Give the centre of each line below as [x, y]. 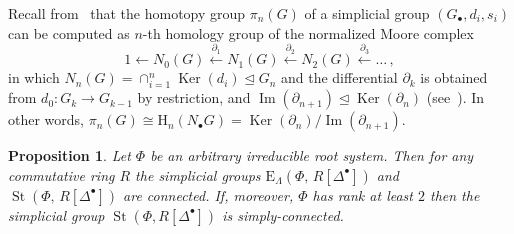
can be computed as [69, 32]
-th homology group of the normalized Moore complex [308, 32]
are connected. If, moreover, [208, 194]
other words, [46, 119]
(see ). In [455, 97]
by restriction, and [194, 97]
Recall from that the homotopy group [127, 13]
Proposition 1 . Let [69, 155]
